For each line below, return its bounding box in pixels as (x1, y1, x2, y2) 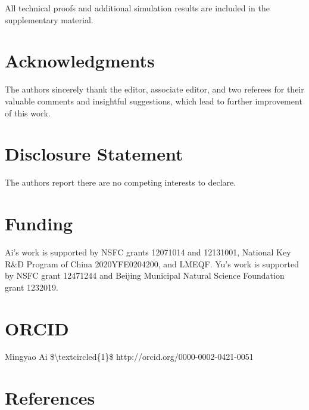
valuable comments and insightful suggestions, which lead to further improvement (5, 94, 302, 107)
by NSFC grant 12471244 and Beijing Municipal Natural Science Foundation (5, 269, 285, 282)
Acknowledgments (5, 48, 155, 73)
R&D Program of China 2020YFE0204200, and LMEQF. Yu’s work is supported (5, 257, 299, 270)
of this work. (5, 106, 51, 119)
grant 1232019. (5, 280, 58, 293)
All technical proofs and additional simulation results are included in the (5, 2, 270, 14)
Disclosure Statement (5, 141, 183, 166)
